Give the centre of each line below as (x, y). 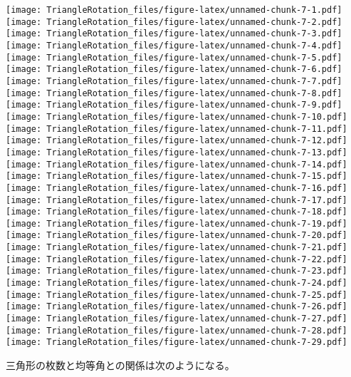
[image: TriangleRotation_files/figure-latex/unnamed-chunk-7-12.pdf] (177, 141)
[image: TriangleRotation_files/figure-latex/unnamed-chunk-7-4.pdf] (174, 45)
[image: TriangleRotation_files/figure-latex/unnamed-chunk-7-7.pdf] (174, 81)
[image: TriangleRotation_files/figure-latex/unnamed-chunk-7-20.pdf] (177, 236)
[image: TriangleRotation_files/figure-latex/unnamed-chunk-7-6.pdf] (174, 69)
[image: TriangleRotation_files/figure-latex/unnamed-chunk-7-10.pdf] (177, 117)
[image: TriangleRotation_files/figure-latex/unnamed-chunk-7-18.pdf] (177, 212)
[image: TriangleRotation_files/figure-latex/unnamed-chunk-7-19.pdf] (177, 223)
